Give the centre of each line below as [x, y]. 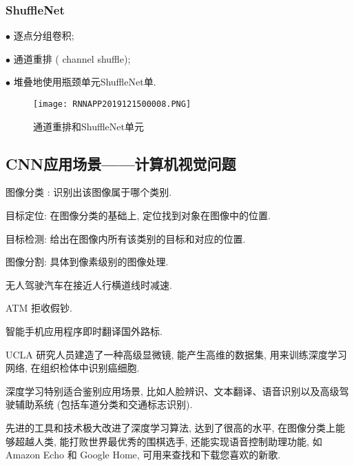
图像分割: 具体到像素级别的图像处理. [87, 262]
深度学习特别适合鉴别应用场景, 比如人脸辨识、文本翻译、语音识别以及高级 [173, 391]
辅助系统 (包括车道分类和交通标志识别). [104, 404]
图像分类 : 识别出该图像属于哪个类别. [89, 192]
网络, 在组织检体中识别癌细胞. [73, 368]
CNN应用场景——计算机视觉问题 [121, 163]
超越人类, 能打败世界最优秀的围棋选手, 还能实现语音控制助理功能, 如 [168, 441]
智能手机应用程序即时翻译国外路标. [84, 331]
